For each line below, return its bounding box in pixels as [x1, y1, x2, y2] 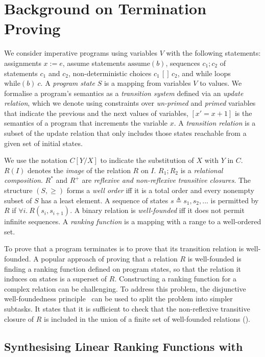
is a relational [180, 164, 223, 175]
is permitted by [210, 195, 259, 205]
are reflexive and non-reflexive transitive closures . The [82, 175, 251, 185]
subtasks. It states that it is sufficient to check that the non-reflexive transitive [4, 303, 250, 314]
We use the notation [4, 155, 67, 165]
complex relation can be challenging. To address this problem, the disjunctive [4, 283, 246, 294]
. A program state [40, 78, 95, 88]
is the [234, 107, 252, 118]
